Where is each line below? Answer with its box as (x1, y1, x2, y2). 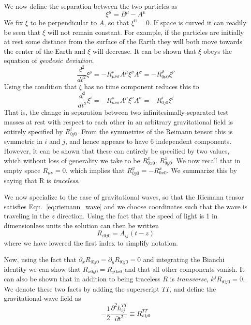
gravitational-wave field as (4, 293, 81, 303)
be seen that (4, 27, 41, 37)
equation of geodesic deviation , (4, 55, 94, 65)
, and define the (169, 283, 216, 294)
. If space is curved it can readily (149, 17, 247, 28)
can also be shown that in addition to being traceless (4, 274, 161, 284)
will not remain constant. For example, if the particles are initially (47, 27, 244, 37)
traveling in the (4, 211, 49, 221)
